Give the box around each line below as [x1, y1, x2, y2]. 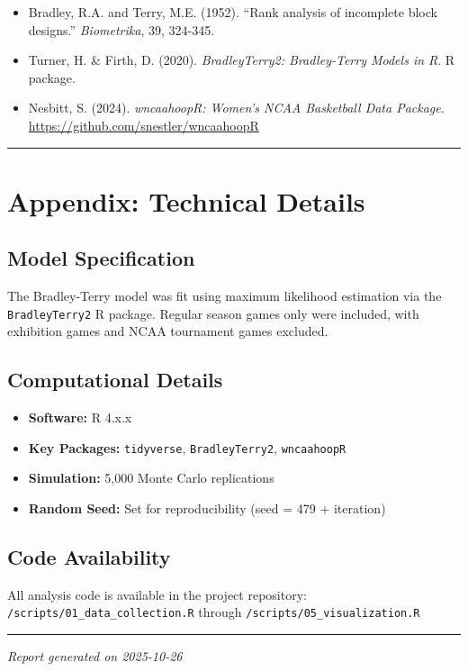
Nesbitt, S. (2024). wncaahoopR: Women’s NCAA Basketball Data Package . [28, 98, 445, 117]
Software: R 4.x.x [28, 408, 132, 427]
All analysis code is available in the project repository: [7, 585, 307, 603]
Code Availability [7, 543, 171, 571]
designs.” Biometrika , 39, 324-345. [28, 20, 215, 39]
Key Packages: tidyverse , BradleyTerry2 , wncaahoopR [28, 438, 346, 457]
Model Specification [7, 244, 195, 272]
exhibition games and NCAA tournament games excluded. [7, 322, 328, 340]
